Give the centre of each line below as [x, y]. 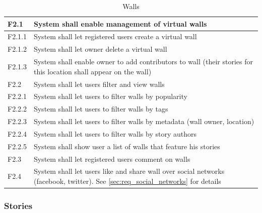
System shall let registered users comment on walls [112, 158]
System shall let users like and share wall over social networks [129, 171]
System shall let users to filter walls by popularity [110, 96]
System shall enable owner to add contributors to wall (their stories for [143, 62]
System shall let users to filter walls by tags [101, 109]
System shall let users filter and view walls [99, 84]
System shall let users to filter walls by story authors [115, 133]
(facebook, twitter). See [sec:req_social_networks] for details [127, 181]
